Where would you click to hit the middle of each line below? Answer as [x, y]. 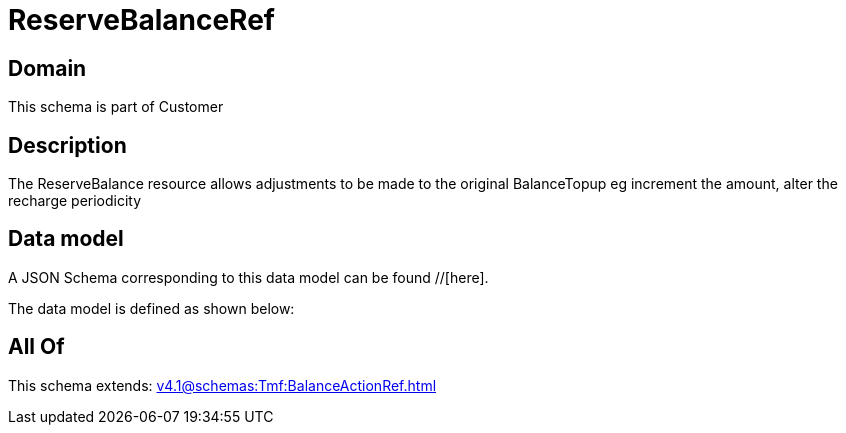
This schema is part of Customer [116, 107]
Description [67, 145]
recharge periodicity [75, 201]
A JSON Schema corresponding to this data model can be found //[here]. [248, 277]
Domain [47, 68]
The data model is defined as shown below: [151, 308]
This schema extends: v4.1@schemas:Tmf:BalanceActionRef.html [222, 385]
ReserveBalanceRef [141, 20]
